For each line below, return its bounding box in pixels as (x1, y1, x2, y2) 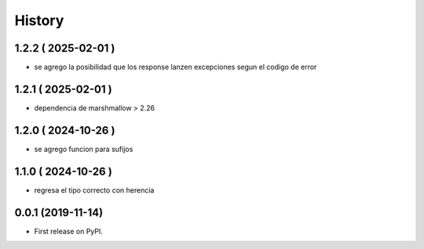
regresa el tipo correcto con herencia (34, 185, 155, 195)
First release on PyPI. (34, 226, 104, 236)
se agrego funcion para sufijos (34, 144, 133, 153)
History (14, 12, 64, 29)
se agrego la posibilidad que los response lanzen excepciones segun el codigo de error (34, 63, 317, 72)
